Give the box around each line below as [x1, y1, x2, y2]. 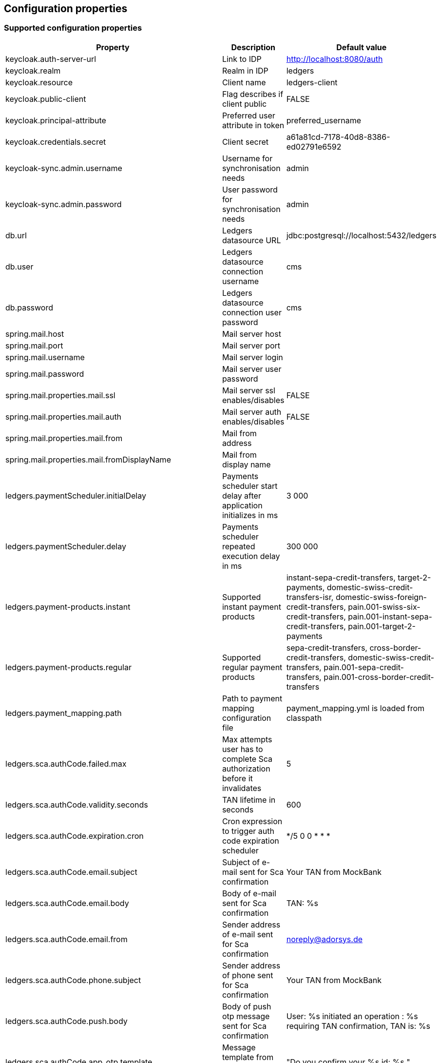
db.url [5, 230, 27, 240]
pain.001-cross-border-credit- [324, 672, 434, 682]
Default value [336, 42, 387, 52]
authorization [222, 763, 270, 773]
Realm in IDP [222, 65, 268, 76]
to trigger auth [222, 826, 274, 836]
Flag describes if [222, 89, 284, 99]
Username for [222, 153, 273, 163]
